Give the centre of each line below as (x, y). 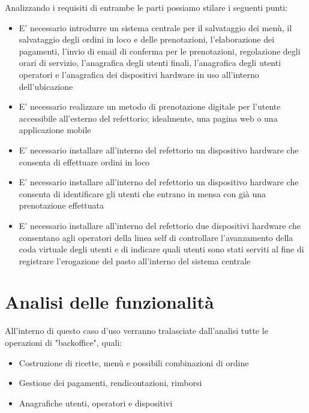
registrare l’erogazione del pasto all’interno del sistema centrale (135, 260)
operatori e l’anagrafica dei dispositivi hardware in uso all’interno (139, 74)
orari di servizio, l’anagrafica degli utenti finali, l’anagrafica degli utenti (150, 63)
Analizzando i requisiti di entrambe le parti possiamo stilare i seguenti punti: (146, 7)
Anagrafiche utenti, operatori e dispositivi (96, 403)
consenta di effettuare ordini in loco (84, 162)
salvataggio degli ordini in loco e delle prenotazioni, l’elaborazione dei (147, 39)
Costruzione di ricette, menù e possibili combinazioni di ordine (134, 362)
